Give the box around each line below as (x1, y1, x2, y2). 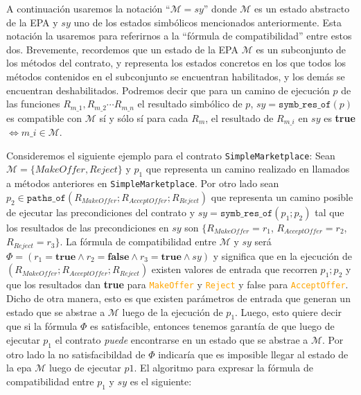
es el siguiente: (130, 374, 192, 388)
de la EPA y (6, 15, 58, 29)
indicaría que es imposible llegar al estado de (158, 346, 349, 361)
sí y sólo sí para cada (99, 110, 188, 125)
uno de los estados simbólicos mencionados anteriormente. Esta (73, 15, 342, 29)
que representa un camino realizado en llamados (146, 161, 350, 176)
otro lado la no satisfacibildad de (6, 346, 146, 361)
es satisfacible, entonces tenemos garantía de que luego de (90, 319, 335, 333)
